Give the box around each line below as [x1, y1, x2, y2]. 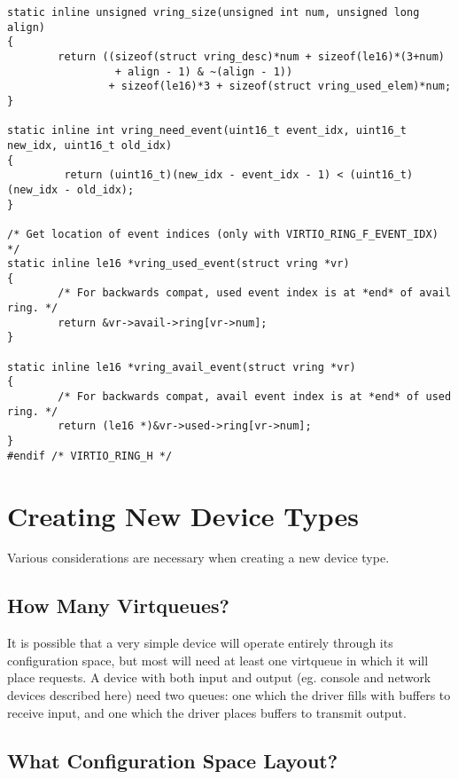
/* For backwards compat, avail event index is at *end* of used [58, 390, 452, 404]
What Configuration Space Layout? [7, 746, 338, 774]
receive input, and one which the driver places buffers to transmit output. [7, 703, 407, 721]
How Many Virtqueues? [7, 592, 229, 619]
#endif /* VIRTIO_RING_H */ [7, 449, 173, 462]
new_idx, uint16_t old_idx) [7, 138, 173, 152]
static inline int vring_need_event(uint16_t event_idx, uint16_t [7, 124, 408, 138]
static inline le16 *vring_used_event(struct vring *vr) [7, 257, 350, 271]
